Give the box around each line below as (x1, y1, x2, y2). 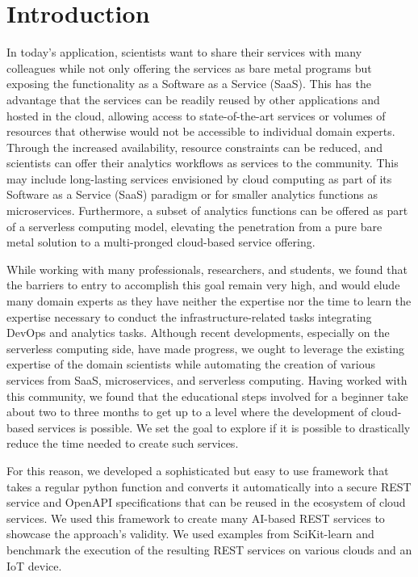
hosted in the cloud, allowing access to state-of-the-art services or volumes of (6, 107, 386, 124)
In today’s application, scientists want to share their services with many (6, 44, 362, 61)
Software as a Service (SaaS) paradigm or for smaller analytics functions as (6, 186, 378, 203)
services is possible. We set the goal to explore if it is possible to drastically (37, 419, 411, 436)
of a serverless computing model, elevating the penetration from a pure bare (6, 217, 382, 234)
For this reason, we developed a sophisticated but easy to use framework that (6, 461, 389, 478)
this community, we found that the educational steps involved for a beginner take (6, 387, 408, 404)
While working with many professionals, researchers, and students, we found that (6, 260, 408, 277)
